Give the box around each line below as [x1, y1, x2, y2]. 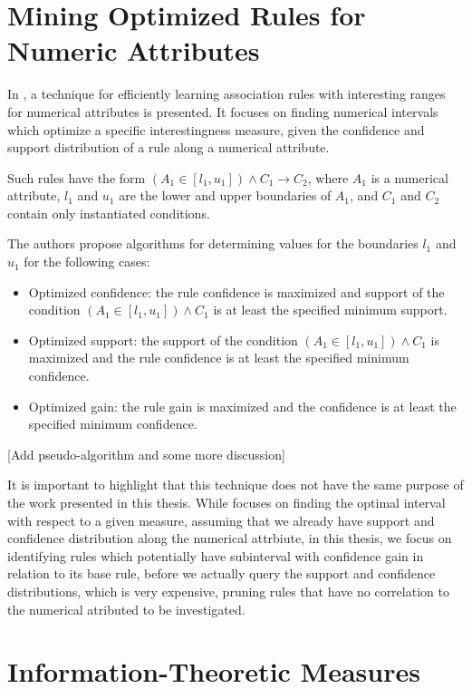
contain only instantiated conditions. [7, 203, 210, 222]
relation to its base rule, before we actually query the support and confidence [7, 564, 436, 583]
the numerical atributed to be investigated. [7, 599, 246, 618]
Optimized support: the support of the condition [28, 330, 298, 349]
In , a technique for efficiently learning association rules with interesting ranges [7, 84, 446, 103]
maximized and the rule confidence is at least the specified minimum [28, 348, 409, 367]
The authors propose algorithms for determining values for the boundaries [7, 234, 419, 253]
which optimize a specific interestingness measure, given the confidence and [7, 120, 425, 139]
